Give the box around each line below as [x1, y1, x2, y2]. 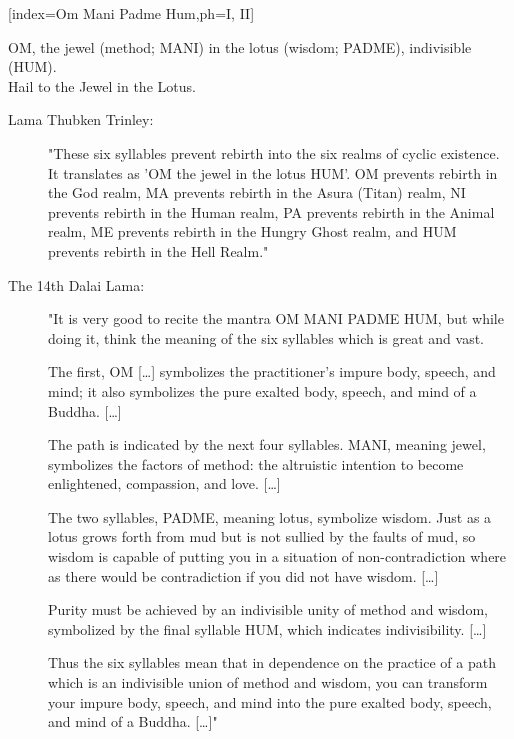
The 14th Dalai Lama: [8, 274, 145, 295]
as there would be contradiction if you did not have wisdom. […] [48, 565, 439, 586]
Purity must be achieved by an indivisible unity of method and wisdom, [48, 599, 488, 620]
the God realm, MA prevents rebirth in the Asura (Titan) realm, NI [48, 182, 466, 203]
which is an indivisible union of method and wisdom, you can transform [48, 672, 488, 693]
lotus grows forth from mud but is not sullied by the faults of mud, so [48, 526, 476, 547]
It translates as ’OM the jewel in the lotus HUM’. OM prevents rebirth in [48, 162, 498, 183]
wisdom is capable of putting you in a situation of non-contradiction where [48, 546, 507, 567]
